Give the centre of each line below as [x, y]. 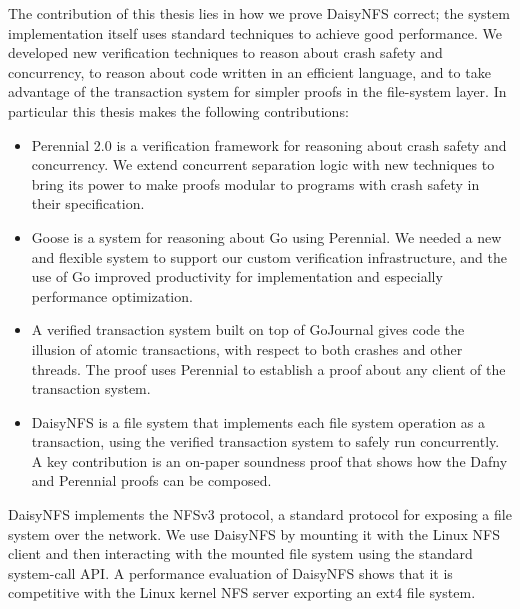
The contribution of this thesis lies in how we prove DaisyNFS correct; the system [259, 13]
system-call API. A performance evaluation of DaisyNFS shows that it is [230, 572]
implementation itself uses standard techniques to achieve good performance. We [255, 32]
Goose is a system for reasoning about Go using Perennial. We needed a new [266, 236]
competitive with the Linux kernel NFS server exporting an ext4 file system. [242, 592]
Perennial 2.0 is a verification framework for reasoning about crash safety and [269, 144]
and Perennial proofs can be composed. [151, 480]
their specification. [88, 203]
